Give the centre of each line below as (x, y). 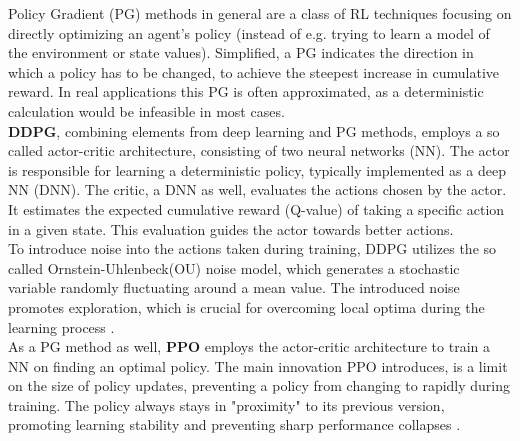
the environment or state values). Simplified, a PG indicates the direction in (241, 52)
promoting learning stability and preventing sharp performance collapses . (234, 424)
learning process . (61, 326)
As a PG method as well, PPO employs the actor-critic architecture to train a (249, 346)
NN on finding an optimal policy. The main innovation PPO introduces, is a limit (258, 365)
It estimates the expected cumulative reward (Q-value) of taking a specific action (256, 208)
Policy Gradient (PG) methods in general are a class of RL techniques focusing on (260, 13)
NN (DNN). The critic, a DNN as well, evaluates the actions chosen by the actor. (257, 189)
